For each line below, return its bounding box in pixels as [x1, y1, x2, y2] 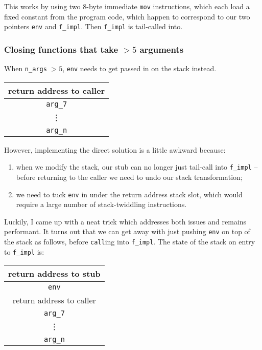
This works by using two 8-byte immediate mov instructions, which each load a [4, 1, 250, 11]
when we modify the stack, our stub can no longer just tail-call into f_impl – [16, 161, 258, 172]
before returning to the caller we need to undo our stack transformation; [16, 172, 243, 182]
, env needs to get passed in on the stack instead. [62, 63, 217, 74]
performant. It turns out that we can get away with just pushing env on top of [4, 226, 250, 237]
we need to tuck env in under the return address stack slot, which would [16, 189, 243, 199]
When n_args [4, 63, 47, 74]
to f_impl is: [4, 246, 44, 257]
